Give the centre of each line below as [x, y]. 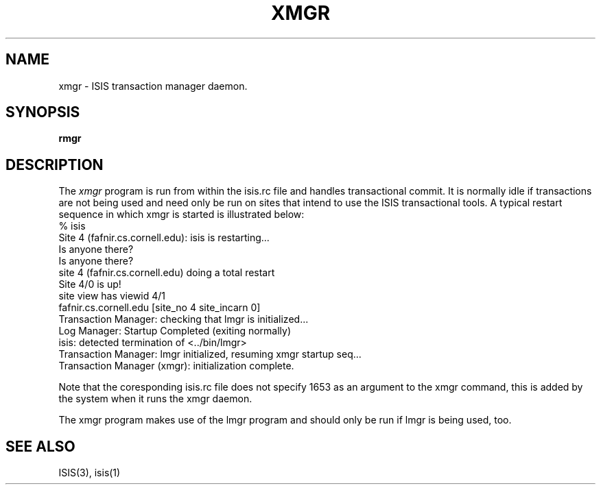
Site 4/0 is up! [90, 284]
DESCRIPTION [55, 164]
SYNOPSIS [43, 112]
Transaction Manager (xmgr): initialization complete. [176, 366]
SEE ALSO [40, 446]
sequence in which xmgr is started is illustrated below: [181, 215]
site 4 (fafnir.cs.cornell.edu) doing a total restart [167, 273]
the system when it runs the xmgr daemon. [155, 399]
